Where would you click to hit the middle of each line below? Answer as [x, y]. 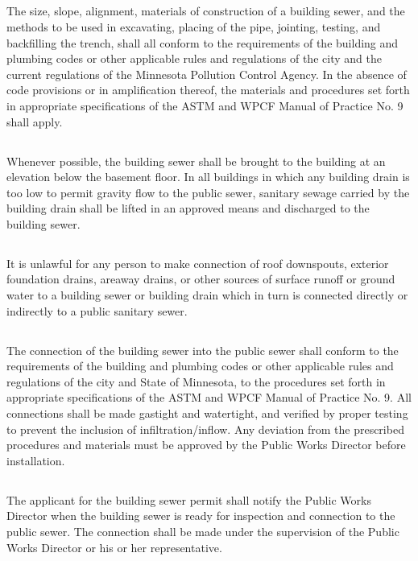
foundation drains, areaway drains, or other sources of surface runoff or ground [201, 279]
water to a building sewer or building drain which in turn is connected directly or [207, 295]
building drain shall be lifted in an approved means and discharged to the [188, 208]
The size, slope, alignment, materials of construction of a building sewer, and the [206, 11]
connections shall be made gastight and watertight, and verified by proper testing [207, 413]
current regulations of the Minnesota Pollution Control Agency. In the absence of [207, 74]
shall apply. [35, 121]
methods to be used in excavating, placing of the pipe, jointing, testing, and [194, 26]
